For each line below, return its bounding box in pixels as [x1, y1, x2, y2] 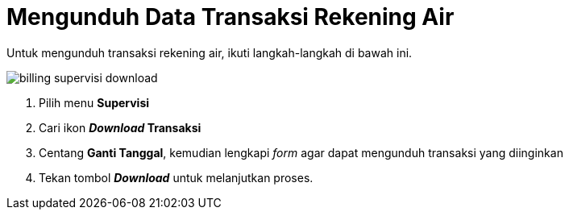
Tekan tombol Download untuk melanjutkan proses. [39, 170, 314, 185]
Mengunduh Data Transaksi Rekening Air [6, 3, 455, 31]
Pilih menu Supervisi [39, 95, 150, 110]
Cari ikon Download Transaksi [39, 120, 201, 135]
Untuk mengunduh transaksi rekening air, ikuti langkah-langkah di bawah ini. [6, 45, 413, 60]
